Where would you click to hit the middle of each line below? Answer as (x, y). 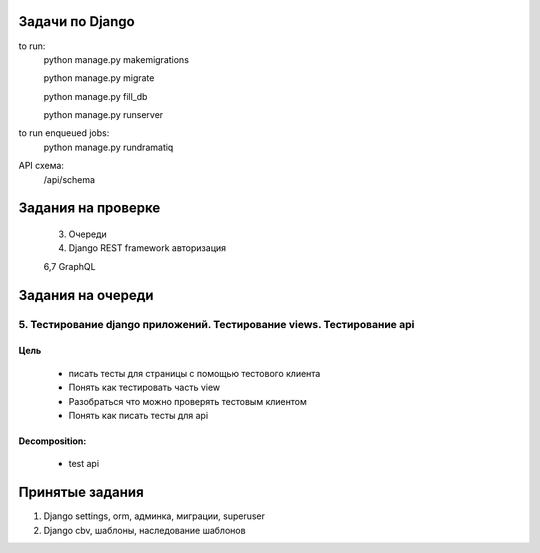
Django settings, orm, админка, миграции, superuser (154, 516)
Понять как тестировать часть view (144, 387)
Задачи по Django (76, 21)
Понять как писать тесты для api (138, 415)
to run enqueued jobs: (64, 133)
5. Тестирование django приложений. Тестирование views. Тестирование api (216, 324)
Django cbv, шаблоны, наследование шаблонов (144, 530)
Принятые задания (81, 492)
